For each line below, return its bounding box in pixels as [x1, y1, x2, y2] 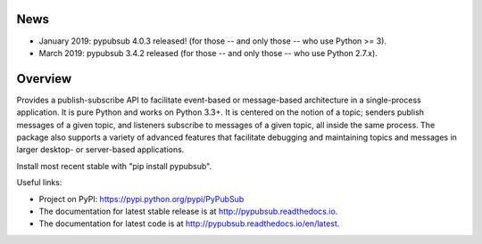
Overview [16, 71, 72, 86]
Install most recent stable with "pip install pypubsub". [16, 160, 212, 171]
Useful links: [16, 177, 62, 188]
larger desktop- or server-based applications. [16, 144, 185, 155]
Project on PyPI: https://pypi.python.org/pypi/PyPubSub [38, 193, 245, 204]
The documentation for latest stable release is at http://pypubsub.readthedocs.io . [38, 206, 338, 216]
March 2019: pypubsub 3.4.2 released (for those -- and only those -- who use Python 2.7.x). [38, 47, 378, 58]
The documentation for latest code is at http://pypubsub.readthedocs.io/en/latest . [38, 218, 340, 229]
